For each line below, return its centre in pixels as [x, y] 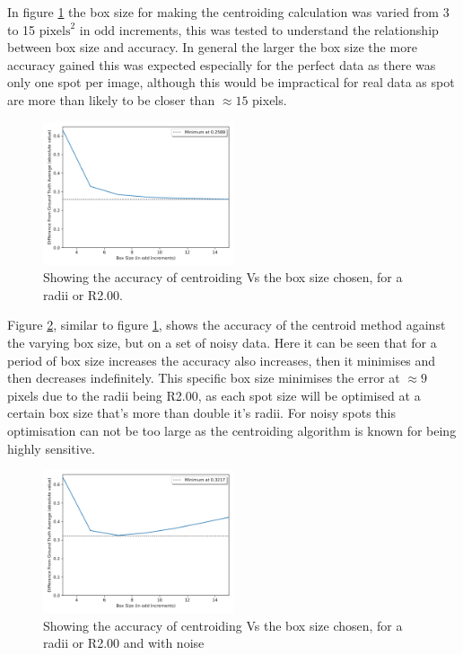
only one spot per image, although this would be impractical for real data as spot [231, 82]
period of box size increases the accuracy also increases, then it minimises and [222, 360]
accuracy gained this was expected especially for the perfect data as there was [222, 64]
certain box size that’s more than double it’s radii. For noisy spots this [201, 413]
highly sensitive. [51, 448]
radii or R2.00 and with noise [124, 643]
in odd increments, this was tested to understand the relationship [259, 29]
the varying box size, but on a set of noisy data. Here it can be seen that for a [222, 342]
